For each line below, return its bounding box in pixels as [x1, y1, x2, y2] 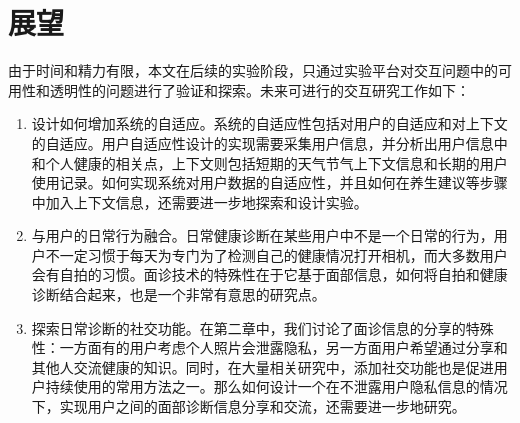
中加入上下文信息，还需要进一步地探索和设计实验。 [31, 191, 368, 212]
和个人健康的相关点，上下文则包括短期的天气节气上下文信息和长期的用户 [31, 152, 508, 173]
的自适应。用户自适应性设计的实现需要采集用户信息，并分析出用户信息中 [31, 132, 508, 153]
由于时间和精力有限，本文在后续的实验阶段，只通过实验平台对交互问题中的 [8, 60, 498, 81]
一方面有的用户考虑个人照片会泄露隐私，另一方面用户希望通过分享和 [59, 337, 508, 358]
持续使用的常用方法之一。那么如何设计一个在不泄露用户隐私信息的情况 [45, 376, 508, 397]
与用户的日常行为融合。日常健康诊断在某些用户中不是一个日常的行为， [31, 225, 494, 246]
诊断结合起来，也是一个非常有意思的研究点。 [31, 284, 326, 305]
